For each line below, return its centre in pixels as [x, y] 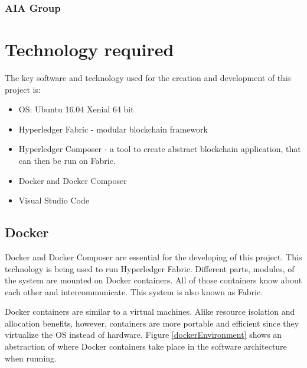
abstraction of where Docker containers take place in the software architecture [146, 346]
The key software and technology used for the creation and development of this [148, 77]
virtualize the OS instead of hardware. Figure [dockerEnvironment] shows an [143, 335]
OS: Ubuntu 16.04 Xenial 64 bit [76, 109]
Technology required [89, 49]
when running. [31, 358]
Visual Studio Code [54, 200]
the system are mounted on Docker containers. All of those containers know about [153, 280]
